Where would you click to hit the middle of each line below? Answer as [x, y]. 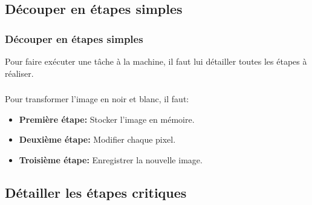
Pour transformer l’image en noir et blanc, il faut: [97, 99]
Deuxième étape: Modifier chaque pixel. [97, 139]
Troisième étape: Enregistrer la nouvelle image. [111, 159]
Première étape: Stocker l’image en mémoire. [107, 119]
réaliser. [19, 73]
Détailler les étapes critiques [96, 192]
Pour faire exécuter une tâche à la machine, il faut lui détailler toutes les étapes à [156, 61]
